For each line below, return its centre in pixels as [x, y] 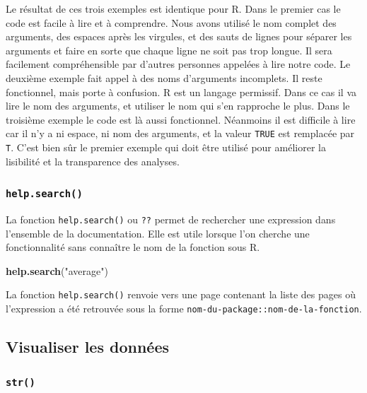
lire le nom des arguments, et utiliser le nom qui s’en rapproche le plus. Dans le [178, 106]
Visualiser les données [87, 347]
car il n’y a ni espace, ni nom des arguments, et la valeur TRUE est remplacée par [180, 133]
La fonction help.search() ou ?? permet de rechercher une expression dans [171, 219]
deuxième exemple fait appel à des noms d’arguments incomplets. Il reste [164, 77]
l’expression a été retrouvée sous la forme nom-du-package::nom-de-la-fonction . [184, 309]
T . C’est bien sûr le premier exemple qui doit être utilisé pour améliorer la [166, 147]
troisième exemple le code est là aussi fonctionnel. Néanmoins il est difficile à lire [181, 119]
